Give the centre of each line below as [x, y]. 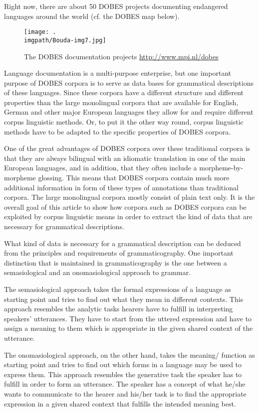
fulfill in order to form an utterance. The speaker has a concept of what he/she [125, 384]
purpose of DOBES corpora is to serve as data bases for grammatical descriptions [129, 82]
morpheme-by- [221, 168]
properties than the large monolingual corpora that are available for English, [121, 102]
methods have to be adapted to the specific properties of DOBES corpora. [118, 131]
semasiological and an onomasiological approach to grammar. [98, 272]
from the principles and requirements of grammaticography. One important [119, 253]
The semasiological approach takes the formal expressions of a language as [118, 289]
